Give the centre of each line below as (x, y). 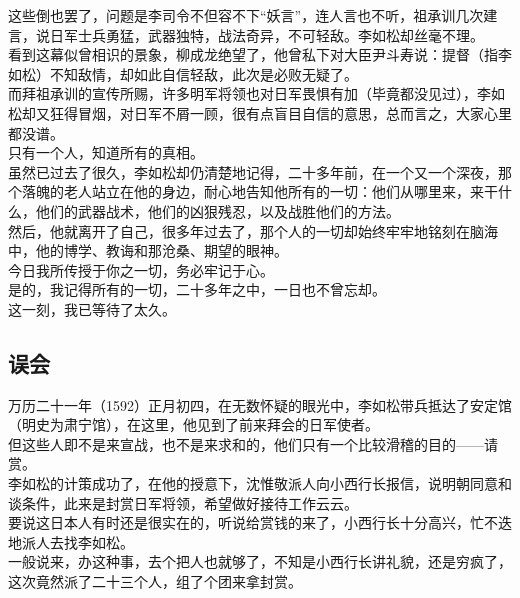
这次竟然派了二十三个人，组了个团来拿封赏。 (155, 581)
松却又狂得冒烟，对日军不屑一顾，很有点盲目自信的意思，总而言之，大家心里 (260, 112)
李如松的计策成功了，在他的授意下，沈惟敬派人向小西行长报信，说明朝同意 (253, 483)
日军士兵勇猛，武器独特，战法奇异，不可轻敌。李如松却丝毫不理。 (266, 34)
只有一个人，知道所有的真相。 (106, 152)
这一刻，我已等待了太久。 (92, 308)
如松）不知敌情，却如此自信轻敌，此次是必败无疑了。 (183, 73)
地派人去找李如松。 (71, 541)
